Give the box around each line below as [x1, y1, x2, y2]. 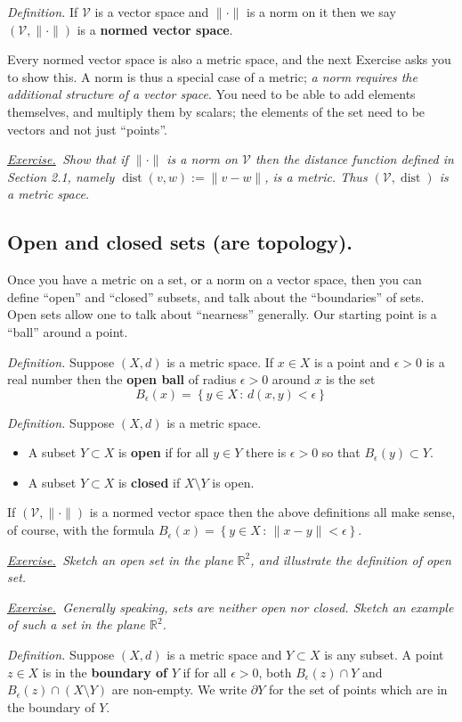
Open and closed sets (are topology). [7, 228, 353, 256]
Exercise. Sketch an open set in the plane [7, 550, 233, 569]
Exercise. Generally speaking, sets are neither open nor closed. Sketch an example [7, 597, 454, 616]
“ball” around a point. [7, 322, 128, 340]
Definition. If [7, 3, 78, 21]
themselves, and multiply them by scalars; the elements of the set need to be [7, 102, 426, 120]
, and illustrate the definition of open [250, 550, 451, 569]
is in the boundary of [42, 662, 167, 681]
